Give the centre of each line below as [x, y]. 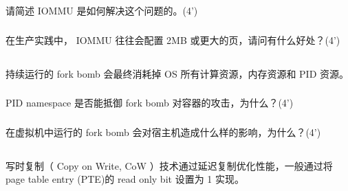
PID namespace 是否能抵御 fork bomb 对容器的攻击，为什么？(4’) [150, 103]
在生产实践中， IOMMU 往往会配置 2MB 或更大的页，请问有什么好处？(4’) [173, 40]
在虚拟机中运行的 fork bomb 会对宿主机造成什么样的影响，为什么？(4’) [163, 132]
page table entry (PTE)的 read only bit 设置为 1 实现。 [125, 179]
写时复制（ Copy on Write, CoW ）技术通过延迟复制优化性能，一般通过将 [169, 165]
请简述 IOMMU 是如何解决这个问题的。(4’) [102, 10]
